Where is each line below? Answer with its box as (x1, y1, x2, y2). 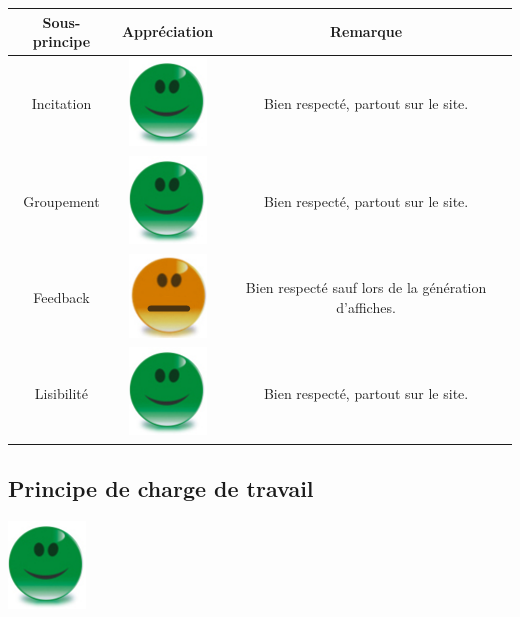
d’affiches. (336, 296, 396, 317)
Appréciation (121, 21, 214, 42)
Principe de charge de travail (8, 472, 314, 503)
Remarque (329, 21, 403, 42)
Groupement (23, 191, 100, 212)
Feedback (33, 287, 90, 308)
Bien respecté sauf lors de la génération (245, 277, 487, 298)
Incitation (31, 93, 92, 114)
